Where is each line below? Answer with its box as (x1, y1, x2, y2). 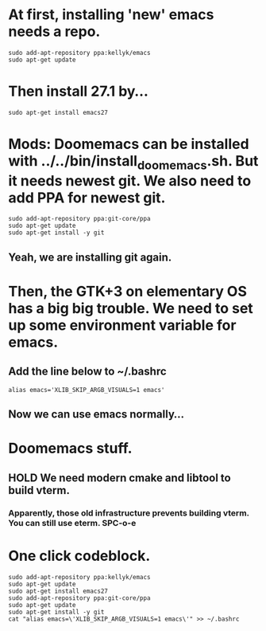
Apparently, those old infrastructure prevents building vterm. (8, 508, 250, 519)
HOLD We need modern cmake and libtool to (8, 471, 232, 484)
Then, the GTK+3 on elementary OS (8, 282, 248, 300)
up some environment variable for (8, 316, 237, 334)
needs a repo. (8, 22, 101, 41)
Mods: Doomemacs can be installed (8, 135, 249, 153)
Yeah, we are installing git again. (8, 250, 172, 264)
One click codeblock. (8, 547, 151, 565)
